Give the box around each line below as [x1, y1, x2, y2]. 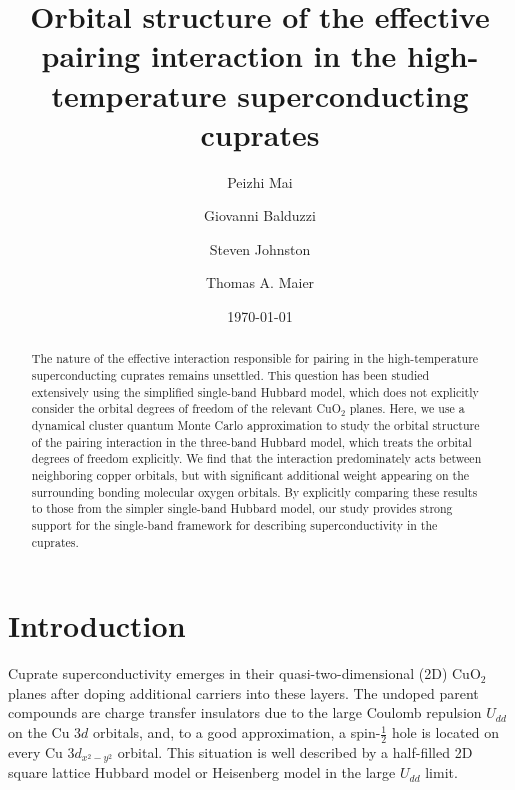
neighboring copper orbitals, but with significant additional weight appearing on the [31, 467, 470, 484]
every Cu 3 [8, 741, 75, 762]
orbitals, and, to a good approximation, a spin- [93, 722, 381, 743]
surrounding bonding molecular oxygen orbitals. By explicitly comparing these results [31, 483, 478, 500]
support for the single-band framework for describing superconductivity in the [31, 517, 438, 534]
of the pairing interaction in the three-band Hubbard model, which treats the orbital [31, 433, 472, 450]
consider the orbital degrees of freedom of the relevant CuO [31, 400, 341, 417]
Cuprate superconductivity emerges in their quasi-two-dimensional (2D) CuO [8, 663, 481, 684]
